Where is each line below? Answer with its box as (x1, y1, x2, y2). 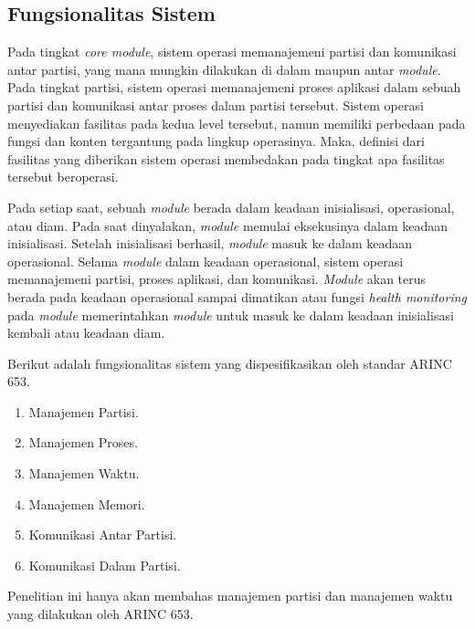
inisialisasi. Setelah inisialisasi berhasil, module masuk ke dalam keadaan (7, 234, 413, 253)
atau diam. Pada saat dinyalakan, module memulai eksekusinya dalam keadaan (7, 215, 449, 235)
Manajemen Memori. (28, 494, 145, 513)
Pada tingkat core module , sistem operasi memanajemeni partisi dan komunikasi (7, 42, 457, 61)
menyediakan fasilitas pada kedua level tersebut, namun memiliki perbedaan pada (7, 113, 466, 132)
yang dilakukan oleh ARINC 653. (7, 604, 194, 624)
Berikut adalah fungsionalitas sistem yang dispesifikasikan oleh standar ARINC (7, 353, 452, 372)
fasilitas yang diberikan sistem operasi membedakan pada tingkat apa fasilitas (7, 149, 445, 168)
